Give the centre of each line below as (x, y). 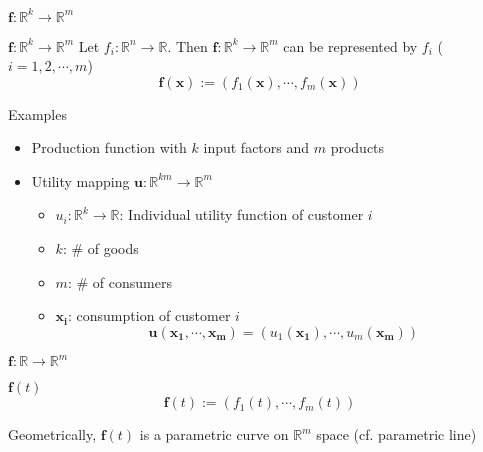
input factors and (256, 147)
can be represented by (350, 45)
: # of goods (100, 248)
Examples (37, 113)
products (357, 147)
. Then (187, 45)
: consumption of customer (149, 315)
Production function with (109, 147)
